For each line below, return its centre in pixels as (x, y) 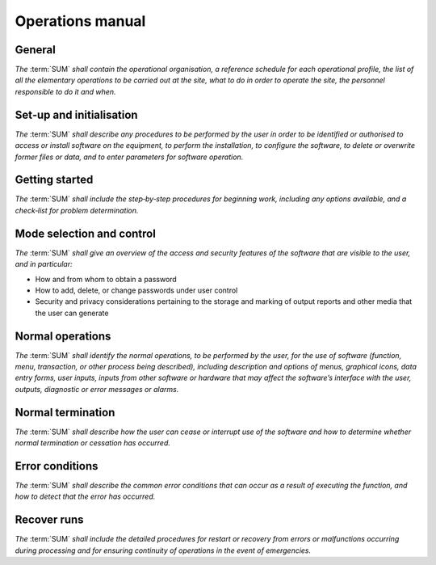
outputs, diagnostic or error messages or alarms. (97, 389)
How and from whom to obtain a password (106, 279)
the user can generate (72, 313)
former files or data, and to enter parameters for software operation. (129, 157)
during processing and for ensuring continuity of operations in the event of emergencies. (163, 550)
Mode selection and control (86, 233)
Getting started (54, 180)
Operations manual (80, 21)
